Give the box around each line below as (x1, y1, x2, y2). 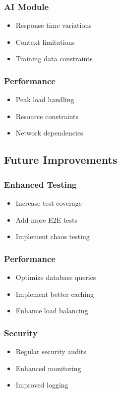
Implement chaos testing (15, 231, 90, 242)
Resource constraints (15, 111, 78, 121)
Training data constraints (15, 53, 93, 64)
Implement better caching (15, 288, 94, 299)
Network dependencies (15, 128, 83, 138)
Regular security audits (15, 346, 86, 356)
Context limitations (15, 36, 75, 47)
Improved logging (15, 380, 68, 390)
